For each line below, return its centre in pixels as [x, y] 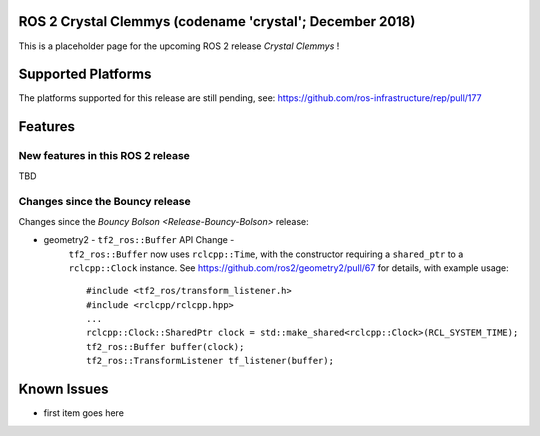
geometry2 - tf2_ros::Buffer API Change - [139, 240]
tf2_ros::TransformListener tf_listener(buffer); [210, 361]
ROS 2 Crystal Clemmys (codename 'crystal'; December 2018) [217, 21]
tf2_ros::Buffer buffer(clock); [165, 346]
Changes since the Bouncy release [104, 202]
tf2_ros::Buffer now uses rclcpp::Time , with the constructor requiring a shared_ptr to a [266, 254]
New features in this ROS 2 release [104, 156]
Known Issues [63, 389]
